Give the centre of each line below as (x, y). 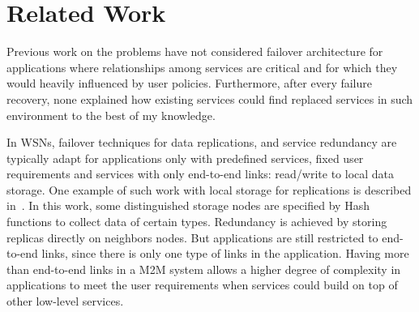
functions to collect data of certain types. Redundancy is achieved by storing (197, 222)
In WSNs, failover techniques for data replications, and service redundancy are (202, 142)
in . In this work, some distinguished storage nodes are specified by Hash (188, 205)
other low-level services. (65, 301)
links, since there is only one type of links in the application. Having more (225, 253)
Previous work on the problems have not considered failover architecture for (195, 51)
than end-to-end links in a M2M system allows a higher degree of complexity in (204, 269)
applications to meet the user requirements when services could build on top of (202, 285)
